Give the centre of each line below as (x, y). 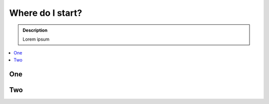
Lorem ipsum (36, 39)
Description (35, 30)
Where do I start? (46, 13)
